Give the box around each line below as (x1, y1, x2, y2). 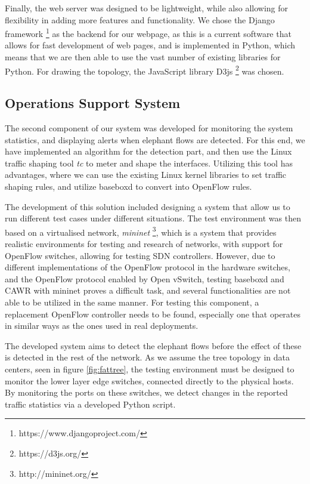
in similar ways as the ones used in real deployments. (5, 319, 199, 332)
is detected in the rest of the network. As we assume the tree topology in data (5, 351, 290, 363)
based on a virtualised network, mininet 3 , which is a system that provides (5, 224, 277, 238)
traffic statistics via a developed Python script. (5, 397, 176, 410)
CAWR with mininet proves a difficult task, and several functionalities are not (5, 284, 291, 297)
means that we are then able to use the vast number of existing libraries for (5, 51, 281, 63)
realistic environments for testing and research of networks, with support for (5, 238, 283, 250)
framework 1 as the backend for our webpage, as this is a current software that (5, 26, 292, 39)
